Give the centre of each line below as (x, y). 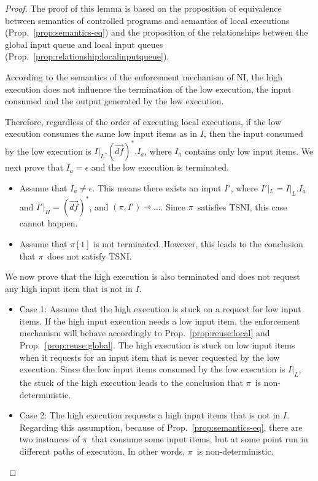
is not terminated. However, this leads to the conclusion (198, 243)
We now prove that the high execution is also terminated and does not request (153, 276)
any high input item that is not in (69, 288)
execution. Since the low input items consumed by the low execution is (152, 369)
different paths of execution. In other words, (102, 451)
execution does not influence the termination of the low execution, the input (148, 89)
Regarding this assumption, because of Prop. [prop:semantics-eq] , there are (161, 427)
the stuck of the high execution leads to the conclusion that (131, 383)
